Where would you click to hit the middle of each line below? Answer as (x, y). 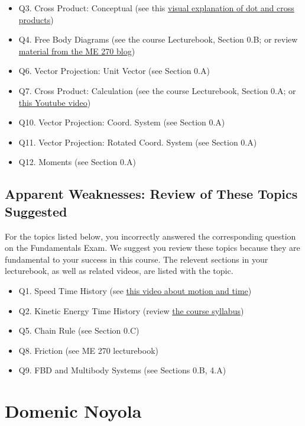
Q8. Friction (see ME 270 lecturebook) (89, 350)
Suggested (36, 211)
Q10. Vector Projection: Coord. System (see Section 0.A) (122, 122)
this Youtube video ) (55, 102)
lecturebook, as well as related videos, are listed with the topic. (119, 271)
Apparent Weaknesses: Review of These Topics (151, 194)
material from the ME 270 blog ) (77, 51)
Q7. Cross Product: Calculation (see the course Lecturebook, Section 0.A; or (157, 90)
